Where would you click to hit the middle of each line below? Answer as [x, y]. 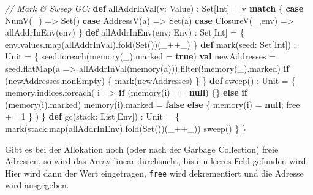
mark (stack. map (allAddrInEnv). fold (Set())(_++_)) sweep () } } [126, 128]
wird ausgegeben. [37, 185]
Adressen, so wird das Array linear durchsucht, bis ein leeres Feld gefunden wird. [157, 161]
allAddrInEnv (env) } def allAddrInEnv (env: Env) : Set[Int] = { [125, 32]
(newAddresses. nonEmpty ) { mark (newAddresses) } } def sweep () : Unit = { [150, 80]
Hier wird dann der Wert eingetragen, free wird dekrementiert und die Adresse [154, 173]
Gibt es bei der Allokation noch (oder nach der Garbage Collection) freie [142, 149]
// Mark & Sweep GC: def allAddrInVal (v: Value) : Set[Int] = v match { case [154, 8]
